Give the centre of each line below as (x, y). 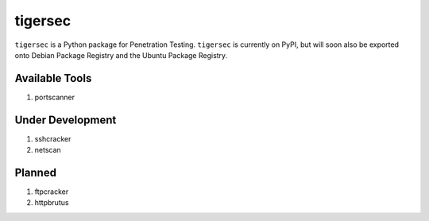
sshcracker (53, 138)
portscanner (55, 97)
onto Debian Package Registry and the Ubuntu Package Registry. (121, 55)
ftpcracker (52, 192)
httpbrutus (52, 203)
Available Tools (53, 78)
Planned (36, 172)
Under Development (66, 120)
